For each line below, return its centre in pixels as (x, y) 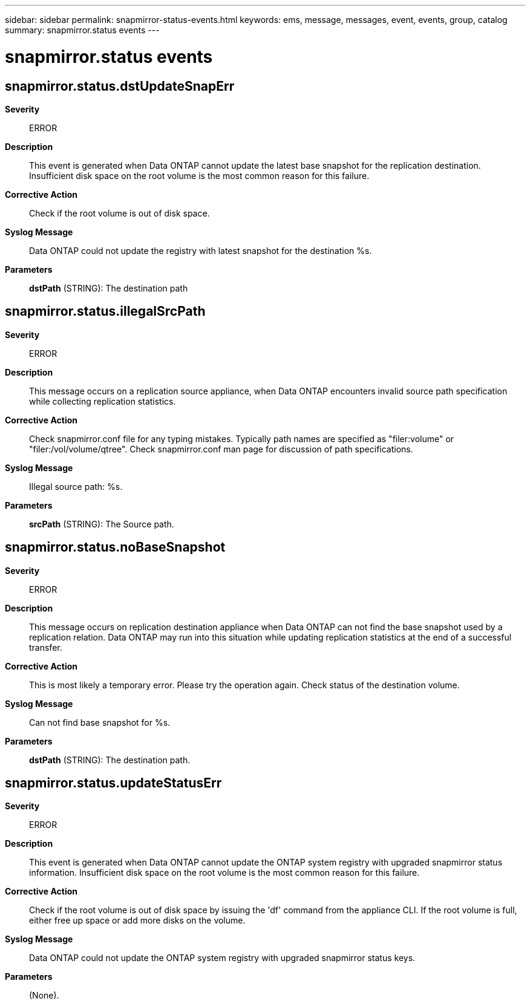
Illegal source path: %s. (76, 486)
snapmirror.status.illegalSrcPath (105, 311)
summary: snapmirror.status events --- (82, 30)
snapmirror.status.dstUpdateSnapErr (120, 86)
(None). (44, 996)
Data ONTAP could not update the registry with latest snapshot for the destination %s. (201, 250)
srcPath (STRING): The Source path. (102, 524)
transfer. (46, 647)
